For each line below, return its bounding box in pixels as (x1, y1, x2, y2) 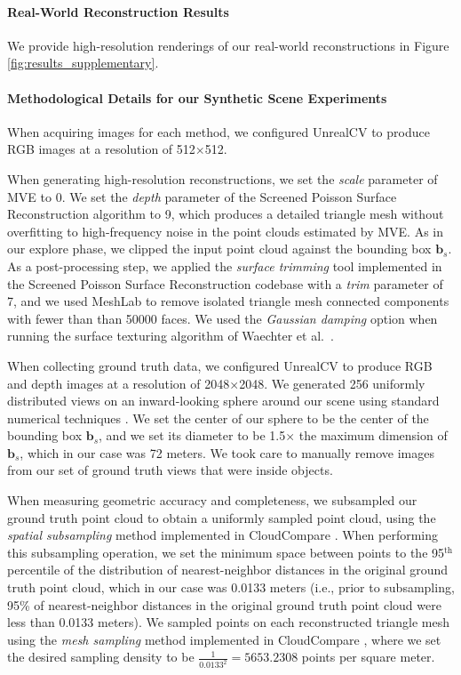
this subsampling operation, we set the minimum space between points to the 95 (7, 542, 445, 561)
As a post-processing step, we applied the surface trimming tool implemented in (7, 256, 442, 275)
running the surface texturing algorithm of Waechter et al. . (7, 326, 334, 345)
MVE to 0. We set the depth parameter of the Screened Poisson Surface (7, 187, 397, 205)
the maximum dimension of (298, 426, 448, 445)
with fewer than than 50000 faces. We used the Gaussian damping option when (7, 309, 438, 327)
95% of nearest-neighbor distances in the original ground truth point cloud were (7, 595, 441, 614)
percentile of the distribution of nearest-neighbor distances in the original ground (7, 560, 449, 579)
